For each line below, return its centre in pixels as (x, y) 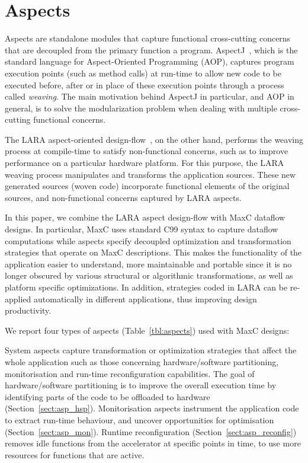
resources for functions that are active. (75, 454)
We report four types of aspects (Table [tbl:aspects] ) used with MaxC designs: (147, 330)
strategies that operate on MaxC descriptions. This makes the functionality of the (153, 252)
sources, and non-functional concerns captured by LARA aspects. (123, 197)
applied (18, 298)
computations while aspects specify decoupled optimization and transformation (148, 240)
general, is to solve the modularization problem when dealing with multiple (141, 108)
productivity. (28, 310)
